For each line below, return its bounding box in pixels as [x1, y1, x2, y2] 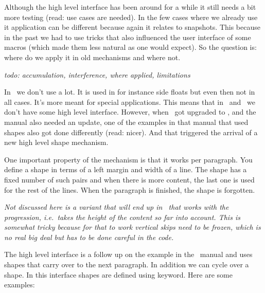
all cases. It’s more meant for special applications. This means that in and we [4, 96, 255, 107]
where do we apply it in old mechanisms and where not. [4, 51, 181, 62]
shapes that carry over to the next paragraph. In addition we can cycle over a [4, 259, 249, 270]
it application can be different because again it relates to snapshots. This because [4, 22, 260, 32]
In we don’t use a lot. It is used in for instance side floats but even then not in [4, 86, 255, 97]
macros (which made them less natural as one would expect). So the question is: [4, 42, 257, 52]
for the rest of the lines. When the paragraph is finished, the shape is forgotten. [4, 184, 255, 195]
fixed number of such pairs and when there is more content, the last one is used [4, 174, 255, 185]
